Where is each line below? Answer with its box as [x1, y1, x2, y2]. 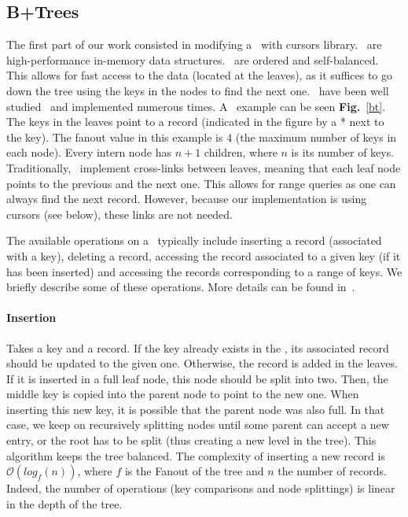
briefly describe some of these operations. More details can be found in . [6, 279, 355, 295]
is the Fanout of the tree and [124, 463, 264, 479]
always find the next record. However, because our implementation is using [6, 190, 367, 207]
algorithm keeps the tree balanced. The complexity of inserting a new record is [6, 447, 385, 463]
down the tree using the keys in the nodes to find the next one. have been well [6, 82, 389, 98]
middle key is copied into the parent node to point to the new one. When [6, 386, 359, 402]
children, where [204, 144, 278, 161]
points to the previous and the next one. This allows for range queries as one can [6, 175, 396, 191]
